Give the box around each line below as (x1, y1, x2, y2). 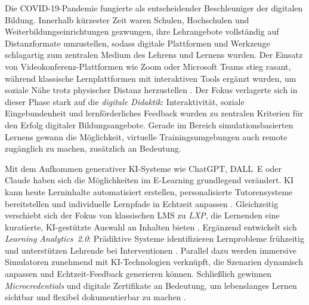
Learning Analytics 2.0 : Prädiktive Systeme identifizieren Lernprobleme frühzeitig (5, 232, 304, 245)
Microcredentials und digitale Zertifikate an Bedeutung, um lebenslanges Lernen (5, 279, 297, 291)
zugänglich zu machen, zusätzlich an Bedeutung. (5, 142, 181, 155)
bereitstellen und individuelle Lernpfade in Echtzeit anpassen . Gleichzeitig (5, 197, 279, 210)
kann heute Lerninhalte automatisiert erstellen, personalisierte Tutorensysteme (5, 185, 293, 198)
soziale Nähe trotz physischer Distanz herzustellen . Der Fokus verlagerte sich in (5, 84, 298, 96)
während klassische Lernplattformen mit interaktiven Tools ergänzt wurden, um (5, 72, 296, 84)
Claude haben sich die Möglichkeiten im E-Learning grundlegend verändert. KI (5, 174, 294, 186)
